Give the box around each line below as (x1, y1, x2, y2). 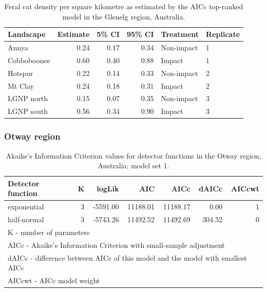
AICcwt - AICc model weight (8, 275, 100, 285)
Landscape (8, 29, 46, 40)
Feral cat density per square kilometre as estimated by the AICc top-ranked (4, 1, 243, 11)
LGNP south (8, 106, 48, 116)
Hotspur (8, 67, 33, 78)
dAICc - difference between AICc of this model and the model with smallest (8, 252, 247, 263)
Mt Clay (8, 80, 34, 91)
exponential (8, 201, 44, 212)
